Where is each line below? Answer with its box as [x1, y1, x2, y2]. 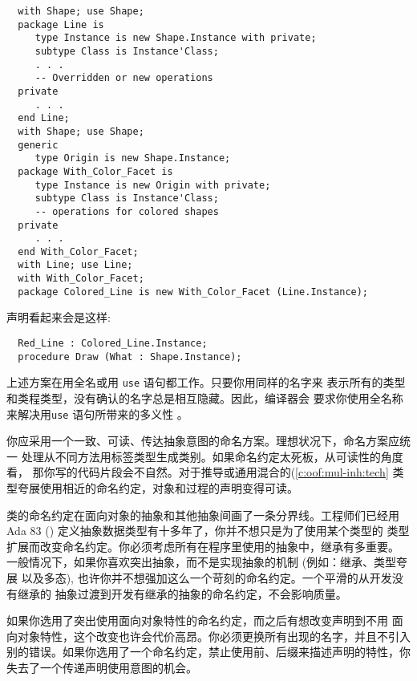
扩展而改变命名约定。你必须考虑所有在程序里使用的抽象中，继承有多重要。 [6, 537, 399, 554]
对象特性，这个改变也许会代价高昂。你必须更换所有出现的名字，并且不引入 [17, 627, 411, 644]
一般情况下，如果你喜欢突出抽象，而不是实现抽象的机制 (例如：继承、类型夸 [6, 553, 408, 570]
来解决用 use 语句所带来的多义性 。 [6, 405, 188, 422]
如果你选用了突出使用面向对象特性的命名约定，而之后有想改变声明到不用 [6, 612, 388, 629]
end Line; [18, 112, 70, 124]
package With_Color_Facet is [18, 165, 173, 177]
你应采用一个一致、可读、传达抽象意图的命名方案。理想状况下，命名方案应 [6, 432, 399, 449]
